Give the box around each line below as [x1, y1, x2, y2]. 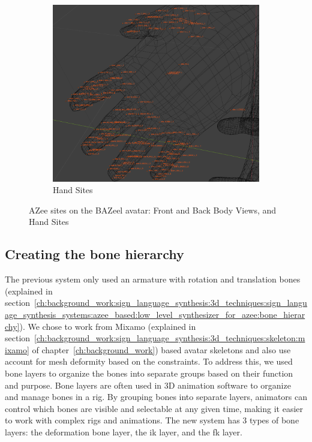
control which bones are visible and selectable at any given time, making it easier [5, 402, 303, 414]
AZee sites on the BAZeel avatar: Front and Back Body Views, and [29, 203, 277, 216]
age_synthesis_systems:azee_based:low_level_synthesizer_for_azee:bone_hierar [5, 308, 305, 320]
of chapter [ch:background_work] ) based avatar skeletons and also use [32, 343, 291, 356]
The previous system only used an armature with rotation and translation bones [5, 273, 301, 285]
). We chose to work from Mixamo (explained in [19, 320, 196, 332]
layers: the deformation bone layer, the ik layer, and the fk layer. [5, 425, 242, 438]
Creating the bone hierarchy [5, 245, 184, 263]
